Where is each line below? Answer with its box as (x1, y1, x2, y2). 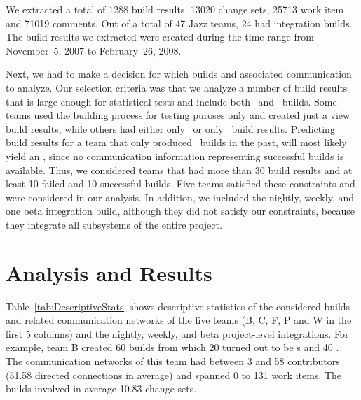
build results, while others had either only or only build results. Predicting (6, 121, 335, 136)
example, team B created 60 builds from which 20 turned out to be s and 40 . (6, 340, 339, 355)
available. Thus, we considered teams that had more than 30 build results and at (6, 162, 353, 177)
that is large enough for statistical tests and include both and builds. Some (6, 94, 337, 108)
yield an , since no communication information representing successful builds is (6, 148, 344, 163)
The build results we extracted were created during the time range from (6, 29, 314, 44)
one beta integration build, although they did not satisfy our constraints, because (6, 203, 355, 218)
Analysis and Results (6, 258, 212, 287)
